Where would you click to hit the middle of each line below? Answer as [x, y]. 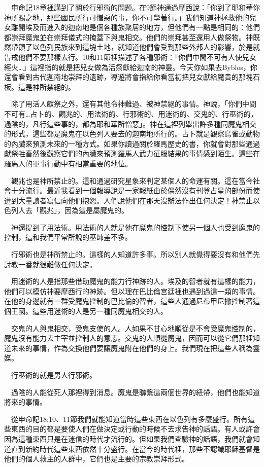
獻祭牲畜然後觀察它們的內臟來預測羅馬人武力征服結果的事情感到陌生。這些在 [132, 153]
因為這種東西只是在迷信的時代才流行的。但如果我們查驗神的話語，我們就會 [128, 438]
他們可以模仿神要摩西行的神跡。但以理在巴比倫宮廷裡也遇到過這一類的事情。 [132, 291]
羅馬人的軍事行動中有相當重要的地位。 [68, 163]
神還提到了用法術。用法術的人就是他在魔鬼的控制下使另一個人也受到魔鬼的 [135, 227]
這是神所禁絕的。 [46, 86]
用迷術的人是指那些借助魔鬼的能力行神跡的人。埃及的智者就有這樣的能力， [135, 281]
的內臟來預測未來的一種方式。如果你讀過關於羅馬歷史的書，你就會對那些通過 [132, 143]
